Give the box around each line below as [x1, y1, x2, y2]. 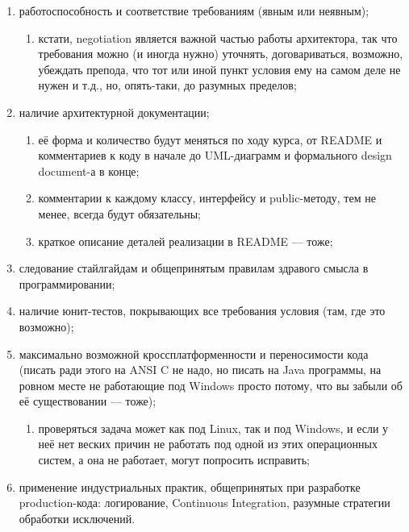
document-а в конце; [38, 162, 140, 179]
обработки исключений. [19, 509, 136, 526]
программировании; [19, 275, 115, 292]
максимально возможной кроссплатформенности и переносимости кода [19, 345, 369, 362]
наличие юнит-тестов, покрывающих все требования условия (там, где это [19, 302, 386, 319]
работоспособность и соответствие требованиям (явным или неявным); [19, 2, 369, 19]
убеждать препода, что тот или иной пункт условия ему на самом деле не [38, 60, 401, 77]
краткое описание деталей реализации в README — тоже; [38, 232, 333, 249]
